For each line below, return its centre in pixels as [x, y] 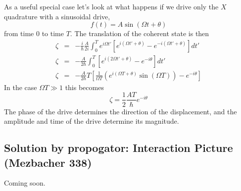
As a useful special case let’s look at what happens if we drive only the [111, 6]
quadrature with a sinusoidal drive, [57, 16]
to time [53, 33]
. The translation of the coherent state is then [140, 33]
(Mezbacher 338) [48, 162]
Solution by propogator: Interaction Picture [119, 148]
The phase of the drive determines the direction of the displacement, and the [120, 111]
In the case [21, 87]
